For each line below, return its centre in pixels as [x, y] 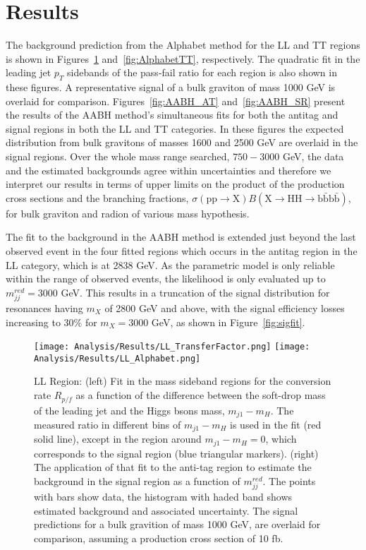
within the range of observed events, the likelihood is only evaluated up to [166, 279]
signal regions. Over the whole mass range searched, [118, 156]
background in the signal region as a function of [137, 481]
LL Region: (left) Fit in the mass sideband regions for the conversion [183, 381]
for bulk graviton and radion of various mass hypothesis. [128, 213]
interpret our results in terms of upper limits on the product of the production [175, 184]
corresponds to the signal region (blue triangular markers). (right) [176, 453]
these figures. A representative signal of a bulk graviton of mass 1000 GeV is [171, 87]
